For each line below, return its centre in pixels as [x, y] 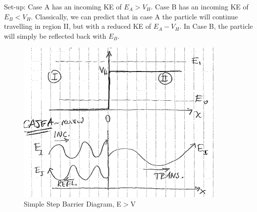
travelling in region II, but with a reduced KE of [78, 26]
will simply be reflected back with [55, 35]
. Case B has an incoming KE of [200, 6]
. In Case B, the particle [216, 26]
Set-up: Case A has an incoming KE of [63, 6]
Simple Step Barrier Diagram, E [73, 204]
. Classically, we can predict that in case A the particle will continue [134, 16]
